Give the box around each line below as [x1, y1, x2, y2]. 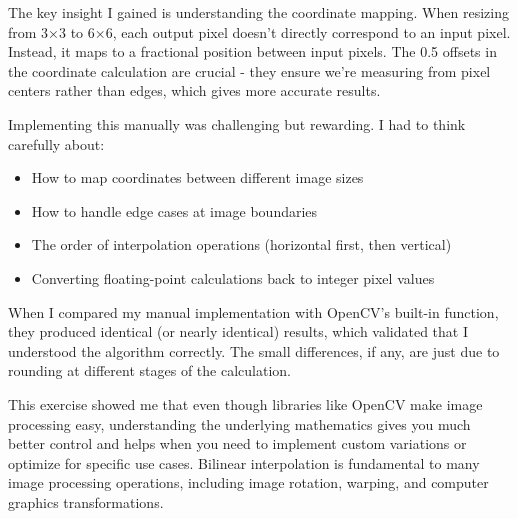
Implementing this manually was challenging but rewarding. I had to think [8, 113, 466, 134]
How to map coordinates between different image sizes [31, 167, 364, 188]
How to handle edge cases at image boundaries [31, 200, 318, 221]
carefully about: [8, 133, 105, 154]
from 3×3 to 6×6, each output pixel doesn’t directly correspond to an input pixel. [8, 21, 511, 42]
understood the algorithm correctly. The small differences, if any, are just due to [8, 340, 500, 361]
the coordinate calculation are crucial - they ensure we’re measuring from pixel [8, 60, 491, 81]
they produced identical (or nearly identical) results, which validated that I [8, 321, 469, 342]
